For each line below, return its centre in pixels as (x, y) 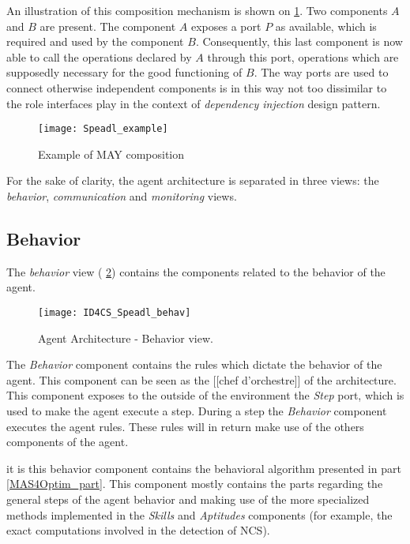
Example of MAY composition (111, 154)
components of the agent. (68, 442)
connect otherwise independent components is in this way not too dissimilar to (197, 87)
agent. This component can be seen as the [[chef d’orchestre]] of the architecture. (201, 379)
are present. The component (108, 26)
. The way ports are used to (321, 72)
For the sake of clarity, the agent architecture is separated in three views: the (193, 180)
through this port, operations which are (303, 56)
